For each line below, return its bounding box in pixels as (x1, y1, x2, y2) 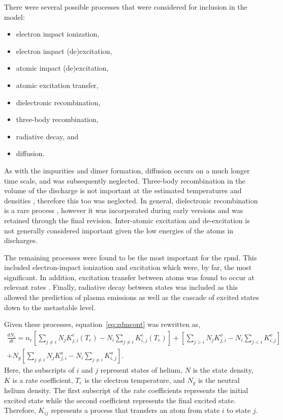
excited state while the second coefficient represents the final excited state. (4, 395, 236, 405)
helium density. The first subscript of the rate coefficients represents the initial (4, 384, 248, 395)
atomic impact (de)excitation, (16, 63, 109, 73)
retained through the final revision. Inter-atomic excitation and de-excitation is (4, 215, 250, 225)
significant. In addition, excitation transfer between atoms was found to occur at (4, 272, 255, 282)
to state (227, 405, 251, 415)
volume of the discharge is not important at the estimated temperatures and (4, 185, 242, 196)
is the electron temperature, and (84, 374, 185, 385)
